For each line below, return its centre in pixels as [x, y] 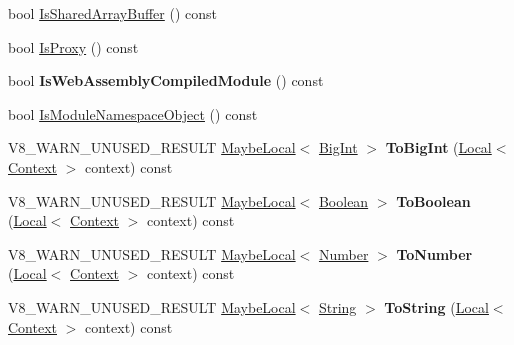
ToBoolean [433, 200]
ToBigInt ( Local [438, 147]
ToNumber [434, 253]
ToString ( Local [436, 306]
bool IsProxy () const [73, 46]
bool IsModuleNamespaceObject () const [133, 113]
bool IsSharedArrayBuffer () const [112, 13]
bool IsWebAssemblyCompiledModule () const [166, 80]
